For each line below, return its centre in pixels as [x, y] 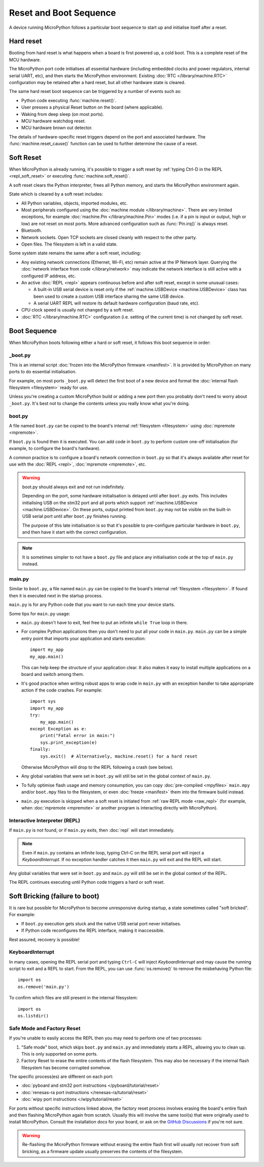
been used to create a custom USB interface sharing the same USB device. [109, 296]
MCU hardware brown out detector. [57, 128]
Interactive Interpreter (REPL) [44, 820]
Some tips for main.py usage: [40, 613]
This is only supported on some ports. [59, 1054]
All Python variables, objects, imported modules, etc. [75, 203]
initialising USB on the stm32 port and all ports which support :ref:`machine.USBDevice [110, 503]
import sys [43, 701]
